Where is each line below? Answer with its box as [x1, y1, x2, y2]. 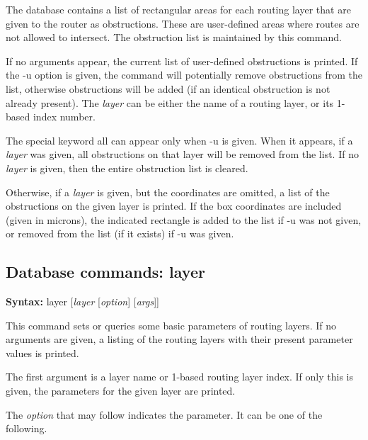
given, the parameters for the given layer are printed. [6, 383, 236, 398]
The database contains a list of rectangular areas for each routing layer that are [6, 2, 351, 16]
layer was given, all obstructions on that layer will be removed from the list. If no [6, 147, 359, 162]
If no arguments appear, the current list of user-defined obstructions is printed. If [6, 53, 358, 68]
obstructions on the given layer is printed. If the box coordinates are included [6, 198, 342, 213]
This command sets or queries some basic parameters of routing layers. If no [6, 317, 337, 332]
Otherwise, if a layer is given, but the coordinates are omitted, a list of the [6, 184, 330, 199]
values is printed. [6, 345, 79, 360]
